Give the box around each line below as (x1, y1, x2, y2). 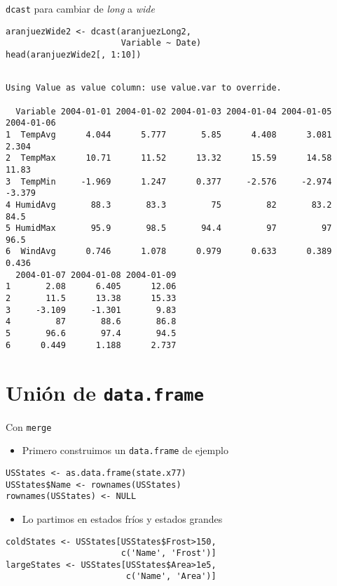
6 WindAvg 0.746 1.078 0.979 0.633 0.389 (6, 246, 332, 257)
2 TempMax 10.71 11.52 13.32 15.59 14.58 (6, 153, 332, 164)
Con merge (6, 419, 52, 434)
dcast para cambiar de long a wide (6, 1, 155, 15)
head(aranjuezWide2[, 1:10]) (6, 49, 142, 60)
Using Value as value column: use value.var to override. (6, 83, 282, 93)
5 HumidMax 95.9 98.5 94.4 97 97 (6, 223, 332, 234)
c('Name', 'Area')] (125, 571, 216, 582)
